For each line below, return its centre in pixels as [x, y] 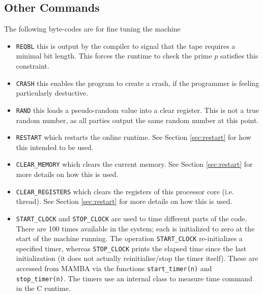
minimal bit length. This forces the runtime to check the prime [114, 56]
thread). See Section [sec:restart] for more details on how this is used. [124, 201]
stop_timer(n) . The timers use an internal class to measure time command [134, 278]
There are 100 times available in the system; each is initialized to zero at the [135, 228]
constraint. [33, 66]
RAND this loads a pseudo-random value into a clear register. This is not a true [138, 110]
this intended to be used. [55, 147]
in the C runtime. [43, 288]
